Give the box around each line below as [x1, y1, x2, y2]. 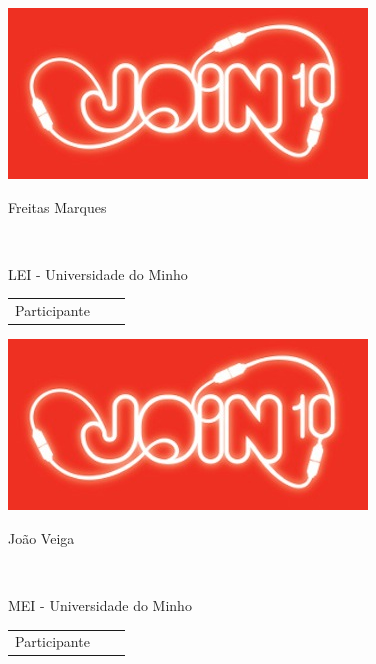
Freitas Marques [8, 196, 107, 217]
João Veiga [8, 527, 75, 548]
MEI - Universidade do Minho [8, 595, 192, 615]
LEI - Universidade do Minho [8, 263, 188, 284]
